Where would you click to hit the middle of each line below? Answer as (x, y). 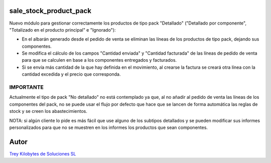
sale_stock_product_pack (50, 11)
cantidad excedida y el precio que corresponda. (71, 74)
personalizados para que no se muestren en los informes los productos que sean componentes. (109, 127)
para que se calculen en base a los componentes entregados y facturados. (99, 60)
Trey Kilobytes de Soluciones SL (43, 153)
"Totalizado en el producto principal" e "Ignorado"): (62, 30)
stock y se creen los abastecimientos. (48, 111)
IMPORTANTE (26, 87)
